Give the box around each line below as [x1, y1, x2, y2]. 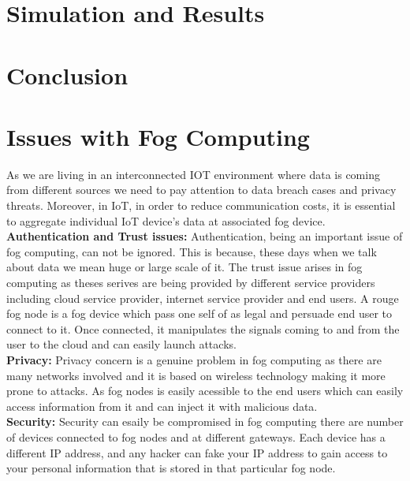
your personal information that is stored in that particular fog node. [6, 460, 336, 476]
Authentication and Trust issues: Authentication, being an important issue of [6, 228, 403, 244]
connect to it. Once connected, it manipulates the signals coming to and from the [6, 320, 400, 337]
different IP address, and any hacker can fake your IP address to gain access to [6, 444, 388, 460]
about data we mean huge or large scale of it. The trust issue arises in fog [6, 259, 363, 275]
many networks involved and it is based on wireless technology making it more [6, 367, 386, 383]
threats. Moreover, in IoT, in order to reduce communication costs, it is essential [6, 197, 396, 214]
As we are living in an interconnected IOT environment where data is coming [6, 166, 380, 182]
